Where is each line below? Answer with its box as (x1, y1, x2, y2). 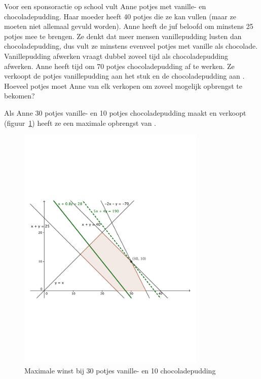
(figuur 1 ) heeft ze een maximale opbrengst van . (4, 117, 156, 128)
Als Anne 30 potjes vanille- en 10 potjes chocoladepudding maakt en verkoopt (4, 107, 246, 118)
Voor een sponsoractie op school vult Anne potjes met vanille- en (4, 1, 206, 11)
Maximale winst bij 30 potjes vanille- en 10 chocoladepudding (24, 365, 216, 376)
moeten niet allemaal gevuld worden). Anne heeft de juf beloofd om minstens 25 (4, 21, 253, 31)
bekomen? (4, 90, 35, 101)
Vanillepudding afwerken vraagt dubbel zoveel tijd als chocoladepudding (4, 50, 229, 61)
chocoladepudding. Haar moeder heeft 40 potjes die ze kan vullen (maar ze (4, 11, 236, 21)
